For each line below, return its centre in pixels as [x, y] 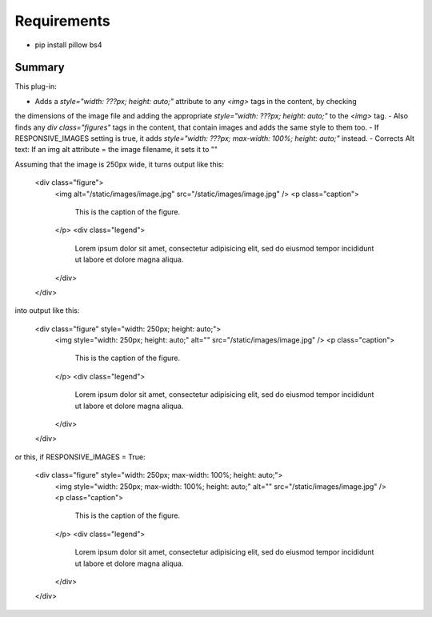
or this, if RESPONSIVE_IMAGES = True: [80, 457]
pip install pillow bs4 [69, 45]
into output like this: [47, 311]
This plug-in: [36, 86]
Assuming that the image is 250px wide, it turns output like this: [119, 164]
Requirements [63, 21]
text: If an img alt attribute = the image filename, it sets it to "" [116, 150]
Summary [40, 68]
